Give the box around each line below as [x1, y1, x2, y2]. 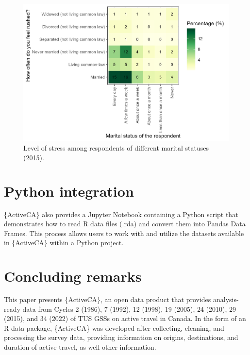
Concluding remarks [4, 266, 142, 286]
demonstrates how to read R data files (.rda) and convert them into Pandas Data [4, 219, 246, 229]
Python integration [4, 181, 134, 201]
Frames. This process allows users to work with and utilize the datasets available [4, 228, 244, 238]
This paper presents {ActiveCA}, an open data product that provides [4, 294, 211, 304]
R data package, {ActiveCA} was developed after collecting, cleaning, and [4, 322, 224, 333]
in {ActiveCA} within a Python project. [4, 237, 124, 248]
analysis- [213, 294, 239, 304]
